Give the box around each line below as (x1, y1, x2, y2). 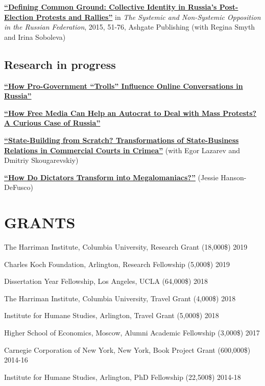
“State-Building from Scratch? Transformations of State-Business (4, 134, 239, 145)
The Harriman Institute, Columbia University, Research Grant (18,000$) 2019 (4, 242, 248, 252)
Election (4, 11, 34, 22)
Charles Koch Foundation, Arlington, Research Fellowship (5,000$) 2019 (4, 258, 230, 269)
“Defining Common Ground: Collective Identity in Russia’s (4, 2, 217, 12)
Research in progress (4, 56, 116, 72)
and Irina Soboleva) (4, 31, 66, 42)
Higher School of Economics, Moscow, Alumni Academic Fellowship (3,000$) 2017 (4, 327, 260, 338)
